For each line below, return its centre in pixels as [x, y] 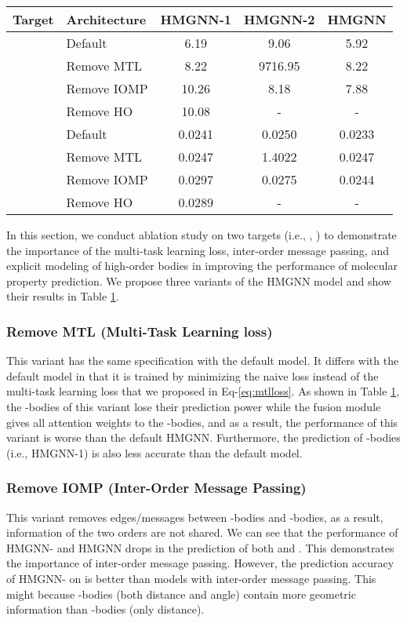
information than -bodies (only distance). [105, 609]
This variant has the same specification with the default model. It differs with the [203, 361]
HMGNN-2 [280, 19]
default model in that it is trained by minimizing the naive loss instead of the [193, 375]
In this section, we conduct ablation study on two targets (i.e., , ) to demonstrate [202, 235]
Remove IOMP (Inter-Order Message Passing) [156, 488]
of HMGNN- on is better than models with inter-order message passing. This [191, 578]
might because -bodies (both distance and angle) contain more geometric [181, 594]
